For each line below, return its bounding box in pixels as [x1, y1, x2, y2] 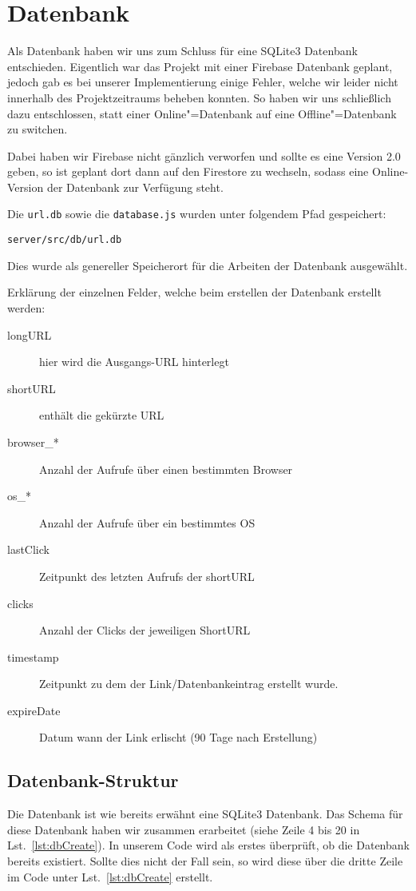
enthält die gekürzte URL [39, 407, 164, 424]
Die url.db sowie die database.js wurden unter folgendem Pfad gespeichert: [7, 205, 386, 222]
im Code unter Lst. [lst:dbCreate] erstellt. [7, 868, 213, 885]
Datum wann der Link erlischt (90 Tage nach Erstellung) [39, 729, 318, 746]
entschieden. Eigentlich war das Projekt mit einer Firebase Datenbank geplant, [7, 58, 393, 74]
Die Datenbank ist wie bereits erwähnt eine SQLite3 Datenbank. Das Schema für [7, 805, 403, 822]
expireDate [7, 702, 61, 718]
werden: [7, 299, 46, 316]
